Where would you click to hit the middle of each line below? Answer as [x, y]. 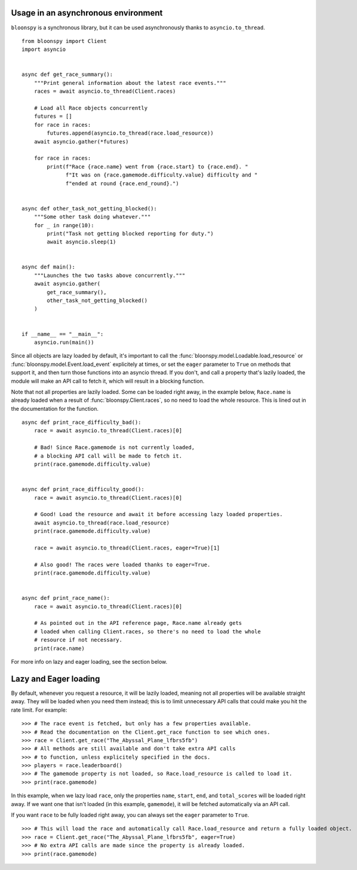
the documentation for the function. [55, 408]
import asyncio [44, 50]
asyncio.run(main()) [64, 342]
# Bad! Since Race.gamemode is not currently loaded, [114, 448]
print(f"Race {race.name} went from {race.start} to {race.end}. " [147, 167]
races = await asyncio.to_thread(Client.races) [105, 91]
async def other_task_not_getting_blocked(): [90, 208]
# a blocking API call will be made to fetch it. [108, 456]
